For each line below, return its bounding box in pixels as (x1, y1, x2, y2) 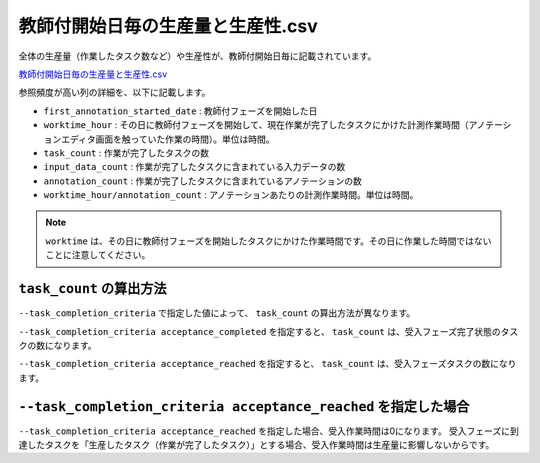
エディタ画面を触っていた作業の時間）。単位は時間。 (60, 133, 275, 145)
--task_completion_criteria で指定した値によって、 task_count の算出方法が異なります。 (18, 307, 416, 319)
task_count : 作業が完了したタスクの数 (43, 146, 210, 159)
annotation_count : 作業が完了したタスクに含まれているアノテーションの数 (43, 175, 362, 187)
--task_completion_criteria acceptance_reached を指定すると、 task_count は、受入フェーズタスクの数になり (18, 358, 517, 370)
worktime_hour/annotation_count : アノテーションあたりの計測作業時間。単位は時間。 (43, 189, 419, 201)
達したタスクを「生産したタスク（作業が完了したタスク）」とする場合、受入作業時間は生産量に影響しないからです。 (18, 439, 495, 450)
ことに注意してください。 (45, 249, 151, 261)
